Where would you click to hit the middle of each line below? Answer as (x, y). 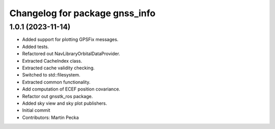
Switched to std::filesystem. (51, 75)
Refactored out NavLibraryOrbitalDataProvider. (71, 54)
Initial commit (36, 110)
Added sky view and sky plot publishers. (65, 103)
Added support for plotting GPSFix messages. (70, 39)
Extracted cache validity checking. (58, 68)
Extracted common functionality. (56, 82)
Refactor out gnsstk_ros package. (58, 96)
